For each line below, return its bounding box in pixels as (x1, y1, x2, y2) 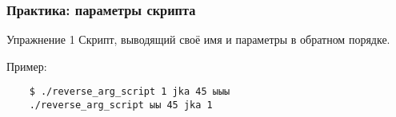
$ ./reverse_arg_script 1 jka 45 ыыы (29, 86, 230, 98)
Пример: (6, 57, 47, 74)
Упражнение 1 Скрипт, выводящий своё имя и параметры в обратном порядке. (6, 31, 390, 48)
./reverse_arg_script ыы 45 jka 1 (29, 99, 213, 111)
